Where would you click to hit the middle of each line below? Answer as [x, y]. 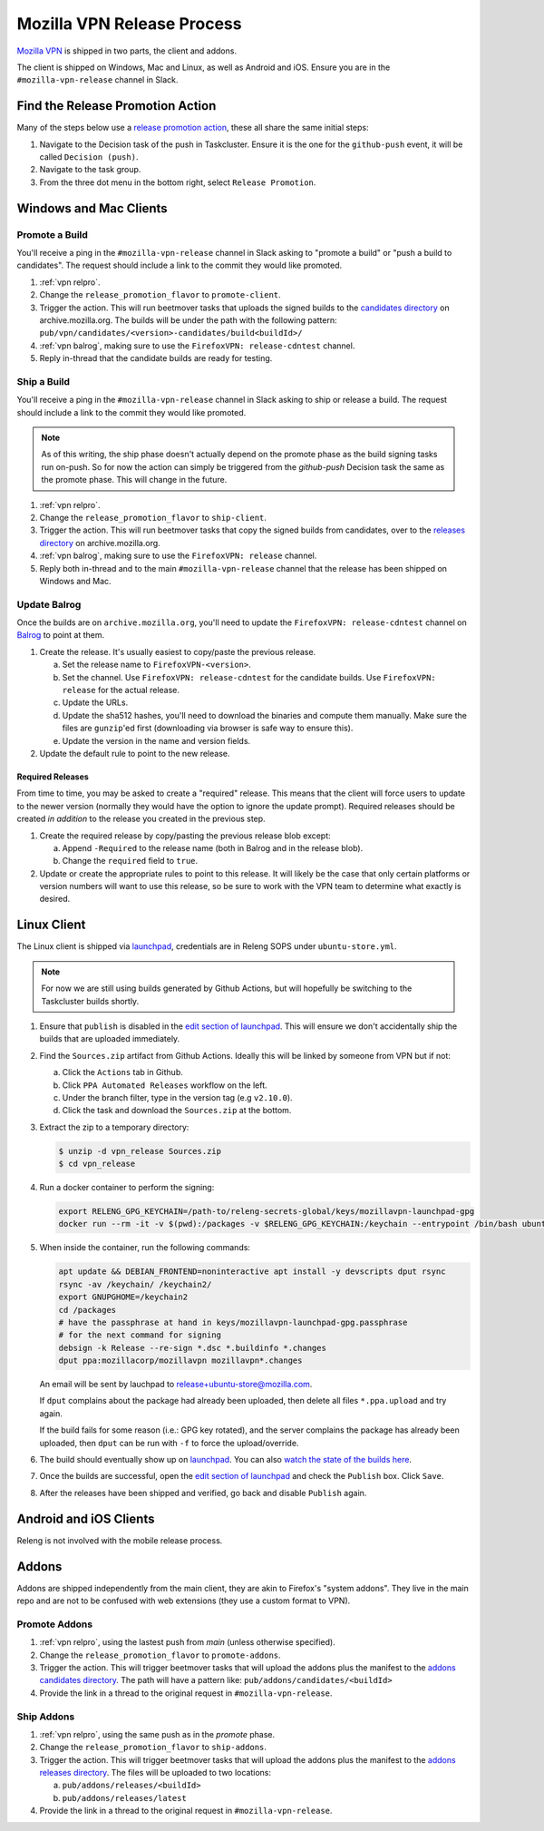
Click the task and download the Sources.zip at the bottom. [177, 1111]
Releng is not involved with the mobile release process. [120, 1540]
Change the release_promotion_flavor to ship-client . [153, 517]
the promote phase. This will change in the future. [134, 480]
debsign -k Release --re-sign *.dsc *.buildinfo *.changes [192, 1348]
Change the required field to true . [130, 861]
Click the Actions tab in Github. [122, 1072]
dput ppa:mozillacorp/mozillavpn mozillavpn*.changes [180, 1361]
